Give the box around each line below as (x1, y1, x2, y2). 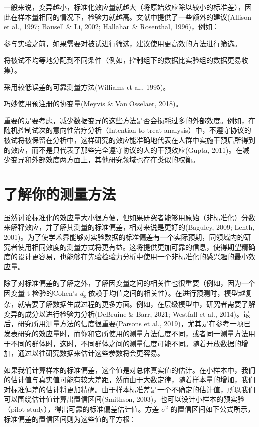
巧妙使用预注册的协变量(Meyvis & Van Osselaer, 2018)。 (4, 98, 183, 109)
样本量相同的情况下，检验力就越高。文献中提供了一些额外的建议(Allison (17, 11, 251, 22)
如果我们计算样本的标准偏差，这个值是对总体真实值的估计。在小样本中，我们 (4, 364, 255, 375)
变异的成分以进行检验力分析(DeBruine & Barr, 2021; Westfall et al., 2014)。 (4, 308, 243, 319)
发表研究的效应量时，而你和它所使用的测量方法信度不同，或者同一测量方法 (4, 328, 248, 338)
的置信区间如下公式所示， (170, 404, 255, 414)
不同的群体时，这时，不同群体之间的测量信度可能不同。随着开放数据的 (10, 338, 241, 348)
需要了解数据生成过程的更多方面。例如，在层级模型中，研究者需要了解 (24, 299, 255, 309)
